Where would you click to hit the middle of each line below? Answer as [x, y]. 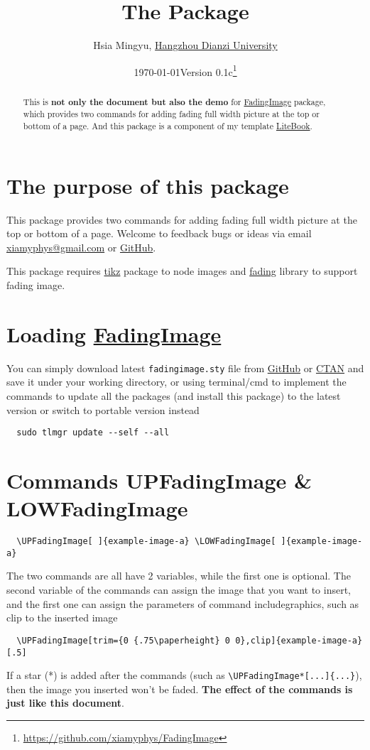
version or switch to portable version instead [103, 409]
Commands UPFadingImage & [159, 480]
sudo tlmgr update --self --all [93, 433]
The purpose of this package [148, 185]
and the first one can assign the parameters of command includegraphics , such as [183, 603]
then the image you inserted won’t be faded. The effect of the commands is [180, 689]
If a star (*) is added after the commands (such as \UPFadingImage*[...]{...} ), [184, 675]
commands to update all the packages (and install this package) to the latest [174, 396]
